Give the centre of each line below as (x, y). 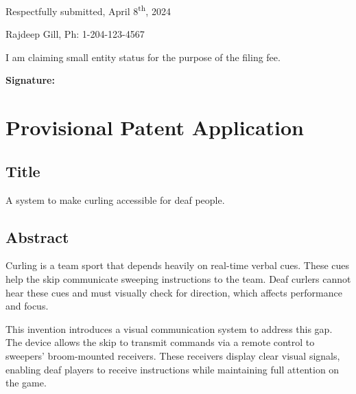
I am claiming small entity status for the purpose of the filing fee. (143, 57)
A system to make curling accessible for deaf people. (115, 199)
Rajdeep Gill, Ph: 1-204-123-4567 (75, 34)
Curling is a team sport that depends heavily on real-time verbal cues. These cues (178, 265)
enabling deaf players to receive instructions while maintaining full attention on (173, 369)
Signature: (30, 80)
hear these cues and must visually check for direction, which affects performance (174, 292)
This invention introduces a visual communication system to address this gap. (169, 328)
